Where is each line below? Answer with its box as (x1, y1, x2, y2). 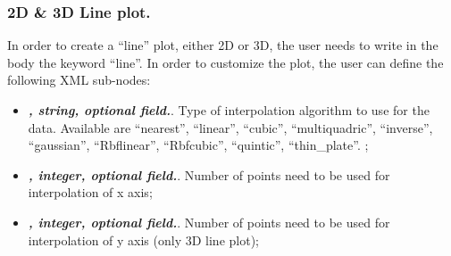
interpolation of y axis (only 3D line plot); (28, 230, 259, 249)
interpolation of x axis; (28, 183, 153, 202)
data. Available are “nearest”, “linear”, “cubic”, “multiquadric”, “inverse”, (28, 118, 433, 136)
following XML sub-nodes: (7, 70, 151, 89)
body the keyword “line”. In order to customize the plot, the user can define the (7, 53, 444, 71)
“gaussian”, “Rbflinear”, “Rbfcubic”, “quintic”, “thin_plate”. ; (28, 136, 369, 154)
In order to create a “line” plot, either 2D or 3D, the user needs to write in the (7, 36, 438, 54)
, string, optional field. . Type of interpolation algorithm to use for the (28, 101, 430, 119)
